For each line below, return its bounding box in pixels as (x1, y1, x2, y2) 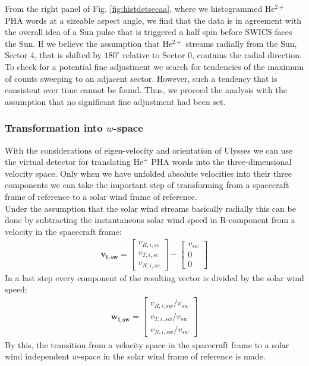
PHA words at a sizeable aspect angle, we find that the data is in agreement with (5, 14, 302, 26)
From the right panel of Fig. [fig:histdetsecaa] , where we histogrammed (5, 2, 263, 14)
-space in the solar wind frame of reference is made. (78, 350, 266, 362)
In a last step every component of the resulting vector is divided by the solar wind (5, 271, 304, 284)
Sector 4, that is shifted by (5, 49, 102, 61)
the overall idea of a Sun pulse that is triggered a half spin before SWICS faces (5, 26, 292, 38)
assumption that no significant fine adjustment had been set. (5, 95, 226, 107)
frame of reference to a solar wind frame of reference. (5, 190, 197, 202)
